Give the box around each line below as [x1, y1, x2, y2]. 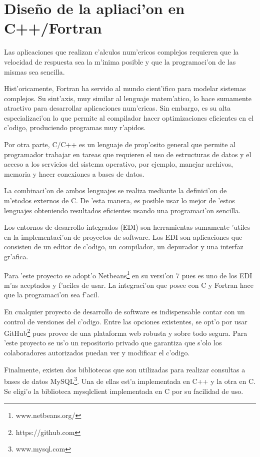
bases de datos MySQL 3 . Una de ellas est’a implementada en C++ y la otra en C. [4, 374, 256, 386]
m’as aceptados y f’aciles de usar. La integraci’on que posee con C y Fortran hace [4, 279, 254, 290]
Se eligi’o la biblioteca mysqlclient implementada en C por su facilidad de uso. [4, 385, 243, 396]
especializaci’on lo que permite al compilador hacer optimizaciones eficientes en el [4, 112, 253, 123]
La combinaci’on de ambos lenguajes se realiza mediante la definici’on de [4, 185, 227, 196]
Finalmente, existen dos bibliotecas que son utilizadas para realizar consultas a [4, 364, 245, 374]
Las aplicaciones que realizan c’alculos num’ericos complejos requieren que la [4, 47, 239, 57]
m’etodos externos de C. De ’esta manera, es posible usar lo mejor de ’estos [4, 195, 235, 206]
